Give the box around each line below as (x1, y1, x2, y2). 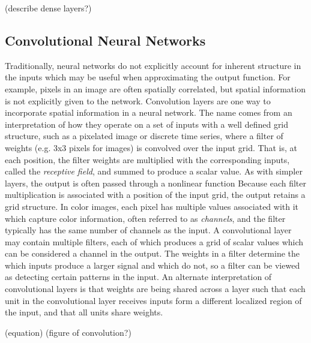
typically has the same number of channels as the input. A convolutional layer (5, 224, 292, 236)
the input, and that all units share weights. (5, 306, 163, 318)
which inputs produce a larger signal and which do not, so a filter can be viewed (5, 258, 300, 271)
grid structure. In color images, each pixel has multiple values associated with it (5, 200, 299, 212)
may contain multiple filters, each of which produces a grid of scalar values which (5, 235, 304, 248)
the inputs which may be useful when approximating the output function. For (5, 71, 291, 83)
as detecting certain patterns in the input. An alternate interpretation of (5, 270, 272, 283)
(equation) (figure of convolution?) (5, 326, 131, 338)
